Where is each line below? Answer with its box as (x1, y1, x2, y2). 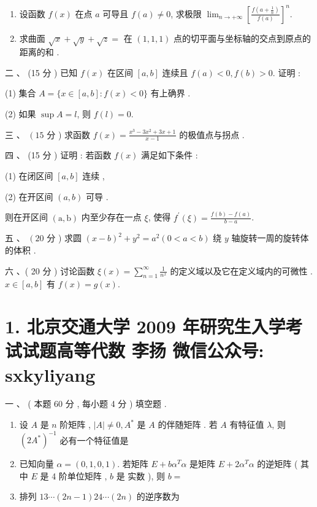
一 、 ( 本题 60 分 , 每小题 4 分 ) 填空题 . (5, 397, 167, 410)
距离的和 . (19, 45, 59, 58)
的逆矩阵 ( (257, 457, 298, 470)
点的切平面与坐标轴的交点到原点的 (174, 31, 311, 44)
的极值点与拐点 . (179, 128, 245, 141)
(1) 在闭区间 (5, 169, 53, 182)
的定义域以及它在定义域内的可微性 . (170, 264, 313, 277)
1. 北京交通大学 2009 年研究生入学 (5, 314, 286, 339)
